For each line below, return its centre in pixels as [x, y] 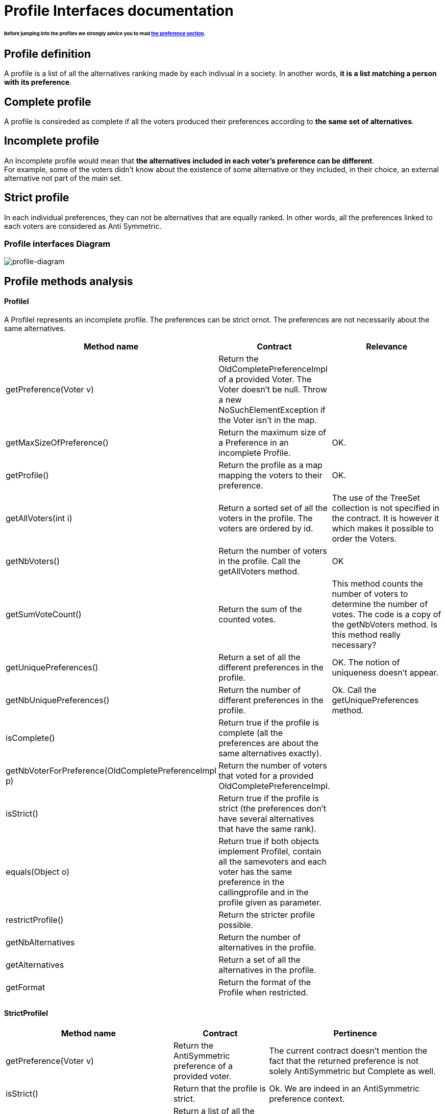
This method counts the [377, 584]
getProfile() [27, 475]
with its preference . [38, 82]
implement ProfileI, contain [270, 852]
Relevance [387, 347]
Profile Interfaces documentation [119, 11]
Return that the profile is [220, 1089]
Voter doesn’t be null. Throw [273, 390]
